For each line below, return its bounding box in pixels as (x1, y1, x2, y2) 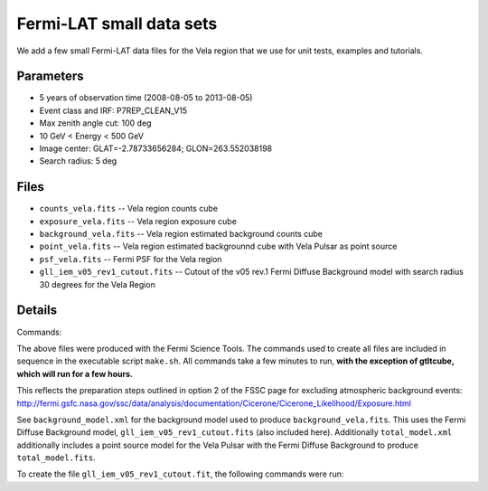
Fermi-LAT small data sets (16, 14, 218, 33)
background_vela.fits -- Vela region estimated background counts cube (39, 229, 323, 240)
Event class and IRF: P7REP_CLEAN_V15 (39, 105, 188, 116)
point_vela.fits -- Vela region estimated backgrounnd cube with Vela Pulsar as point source (39, 241, 398, 252)
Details (16, 303, 58, 318)
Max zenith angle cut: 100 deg (39, 118, 152, 128)
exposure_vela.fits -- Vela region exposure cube (39, 215, 237, 226)
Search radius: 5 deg (39, 156, 117, 166)
